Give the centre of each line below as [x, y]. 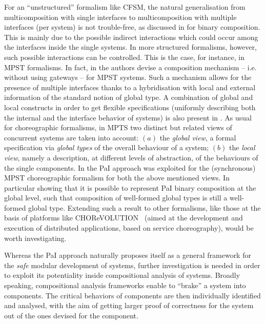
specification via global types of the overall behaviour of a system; [107, 147]
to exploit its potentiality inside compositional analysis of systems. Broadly [122, 275]
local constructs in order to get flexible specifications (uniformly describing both [130, 107]
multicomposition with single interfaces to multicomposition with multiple [120, 17]
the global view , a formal [198, 137]
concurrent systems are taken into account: [72, 137]
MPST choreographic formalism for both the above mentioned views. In [117, 178]
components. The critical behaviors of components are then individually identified [132, 295]
